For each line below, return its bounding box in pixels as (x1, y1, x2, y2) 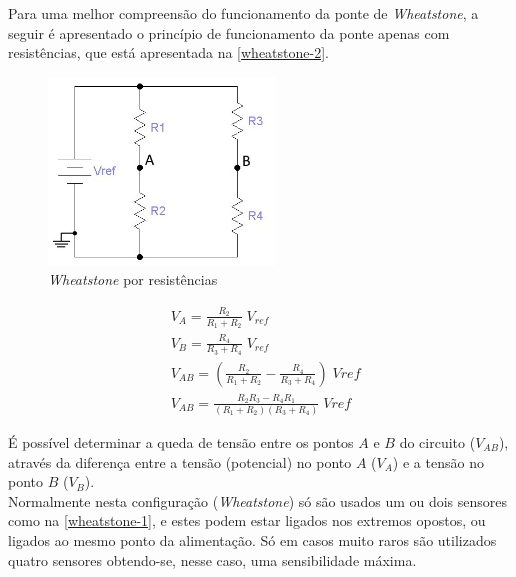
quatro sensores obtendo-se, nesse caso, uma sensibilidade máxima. (8, 549, 417, 570)
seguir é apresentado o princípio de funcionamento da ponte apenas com (8, 22, 450, 43)
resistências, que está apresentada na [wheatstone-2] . (8, 42, 329, 63)
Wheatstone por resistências (48, 269, 218, 290)
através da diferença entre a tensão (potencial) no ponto (8, 451, 352, 472)
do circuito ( (399, 432, 476, 452)
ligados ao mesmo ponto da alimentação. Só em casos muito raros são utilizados (8, 529, 497, 550)
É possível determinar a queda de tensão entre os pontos (8, 432, 354, 452)
